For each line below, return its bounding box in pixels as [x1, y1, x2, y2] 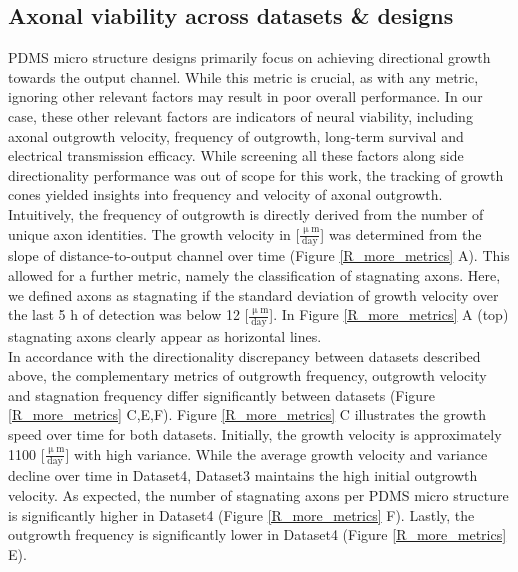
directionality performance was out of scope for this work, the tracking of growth [8, 164, 504, 185]
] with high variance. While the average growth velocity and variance [65, 443, 488, 464]
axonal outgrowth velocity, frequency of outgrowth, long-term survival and [8, 125, 464, 146]
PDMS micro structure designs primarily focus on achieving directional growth [8, 47, 491, 68]
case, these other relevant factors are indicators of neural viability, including [8, 105, 473, 126]
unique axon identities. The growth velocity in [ [8, 223, 300, 244]
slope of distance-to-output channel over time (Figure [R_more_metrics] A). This [8, 245, 510, 266]
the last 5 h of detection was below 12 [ [8, 304, 249, 325]
